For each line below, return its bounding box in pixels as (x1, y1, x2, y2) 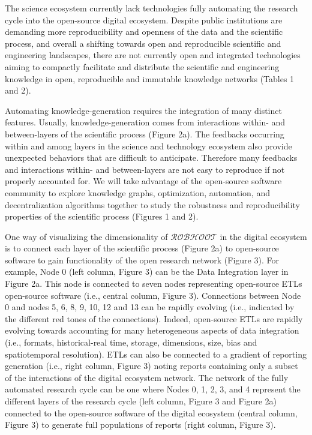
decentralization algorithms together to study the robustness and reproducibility (5, 198, 300, 211)
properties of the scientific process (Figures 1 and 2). (5, 210, 199, 223)
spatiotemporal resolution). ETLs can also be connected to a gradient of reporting (5, 347, 307, 360)
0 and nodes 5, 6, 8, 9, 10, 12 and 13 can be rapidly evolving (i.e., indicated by (5, 301, 295, 313)
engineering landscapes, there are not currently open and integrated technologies (5, 49, 301, 61)
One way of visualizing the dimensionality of (5, 230, 168, 242)
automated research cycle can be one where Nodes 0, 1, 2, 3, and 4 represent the (5, 383, 301, 395)
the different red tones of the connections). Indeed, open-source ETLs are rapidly (5, 312, 303, 325)
